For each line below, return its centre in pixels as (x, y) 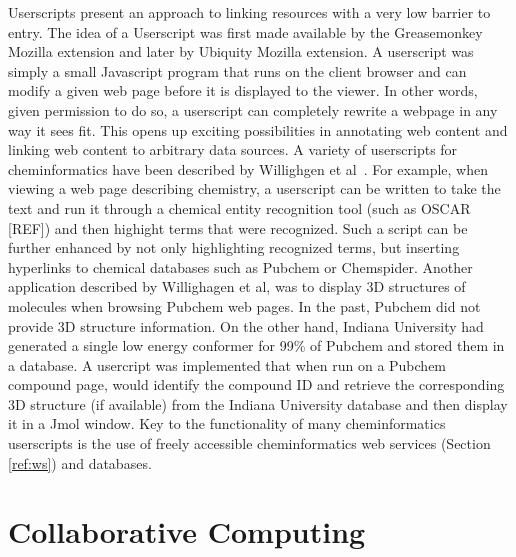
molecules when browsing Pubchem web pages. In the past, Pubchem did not (244, 305)
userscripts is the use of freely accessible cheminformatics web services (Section (249, 443)
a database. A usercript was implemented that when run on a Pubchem (227, 364)
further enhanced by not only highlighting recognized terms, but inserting (234, 247)
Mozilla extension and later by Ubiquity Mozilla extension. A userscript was (241, 51)
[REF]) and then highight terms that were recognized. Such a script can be (238, 227)
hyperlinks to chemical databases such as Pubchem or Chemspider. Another (240, 266)
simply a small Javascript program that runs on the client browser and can (237, 70)
